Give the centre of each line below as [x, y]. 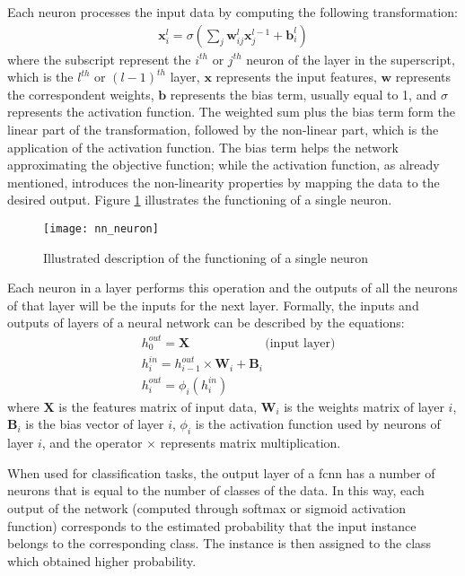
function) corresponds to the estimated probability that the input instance [212, 525]
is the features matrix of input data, [158, 406]
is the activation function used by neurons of [318, 424]
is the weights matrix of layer [364, 406]
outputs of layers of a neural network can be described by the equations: [206, 323]
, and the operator [92, 443]
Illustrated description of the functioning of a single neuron [206, 257]
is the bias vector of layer [95, 424]
